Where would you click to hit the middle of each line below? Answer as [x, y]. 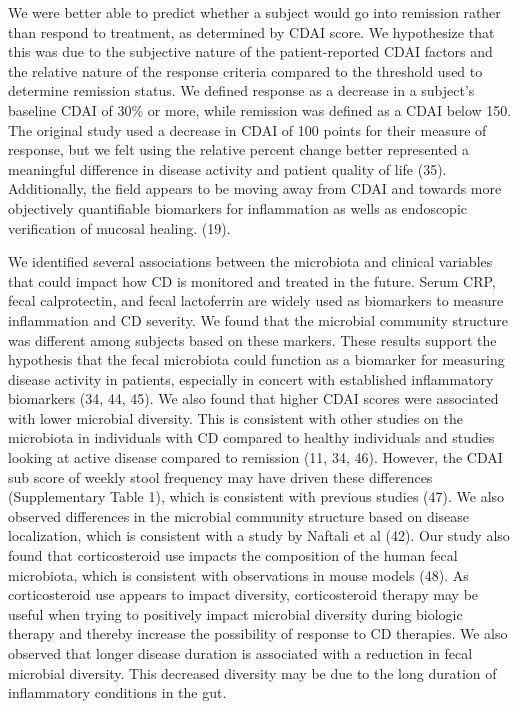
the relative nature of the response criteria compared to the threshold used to [245, 70]
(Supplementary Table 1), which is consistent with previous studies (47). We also [256, 496]
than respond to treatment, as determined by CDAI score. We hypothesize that [251, 31]
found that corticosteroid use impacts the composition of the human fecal [233, 555]
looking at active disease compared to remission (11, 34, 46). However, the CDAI [255, 457]
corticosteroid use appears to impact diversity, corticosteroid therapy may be [243, 594]
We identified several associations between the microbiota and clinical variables [250, 261]
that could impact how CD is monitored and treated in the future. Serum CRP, [252, 280]
